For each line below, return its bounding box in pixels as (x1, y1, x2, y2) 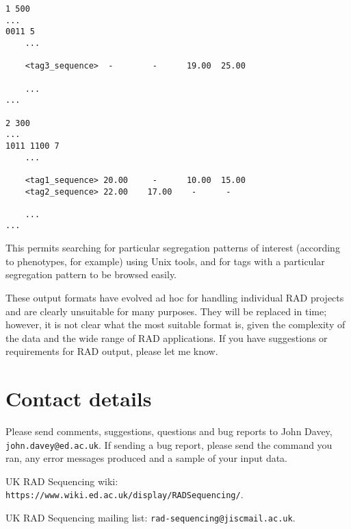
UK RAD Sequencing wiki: (5, 473, 118, 488)
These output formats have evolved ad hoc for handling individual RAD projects (5, 290, 344, 304)
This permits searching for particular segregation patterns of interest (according (5, 241, 340, 255)
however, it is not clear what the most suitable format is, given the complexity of (5, 317, 346, 332)
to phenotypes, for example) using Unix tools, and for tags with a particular (5, 254, 325, 268)
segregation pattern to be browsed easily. (5, 267, 177, 282)
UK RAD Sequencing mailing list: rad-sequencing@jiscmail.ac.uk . (5, 510, 296, 525)
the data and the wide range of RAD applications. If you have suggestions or (5, 330, 328, 345)
